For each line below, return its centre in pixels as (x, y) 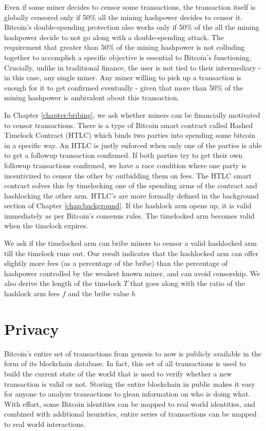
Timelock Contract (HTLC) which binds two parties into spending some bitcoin (130, 135)
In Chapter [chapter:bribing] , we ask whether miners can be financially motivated (132, 114)
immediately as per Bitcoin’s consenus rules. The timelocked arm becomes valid (129, 215)
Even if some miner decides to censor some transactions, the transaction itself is (130, 7)
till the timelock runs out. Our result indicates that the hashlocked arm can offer (131, 253)
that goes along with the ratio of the (187, 283)
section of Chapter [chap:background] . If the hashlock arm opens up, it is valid (128, 205)
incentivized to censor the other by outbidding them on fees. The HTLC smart (128, 175)
